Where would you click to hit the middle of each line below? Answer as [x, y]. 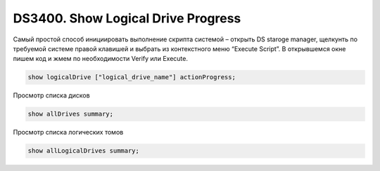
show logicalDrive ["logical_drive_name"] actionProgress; [132, 77]
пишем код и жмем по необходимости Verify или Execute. [100, 59]
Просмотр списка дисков [52, 95]
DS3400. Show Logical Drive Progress [127, 18]
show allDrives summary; [71, 114]
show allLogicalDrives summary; [84, 151]
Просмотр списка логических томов [68, 132]
